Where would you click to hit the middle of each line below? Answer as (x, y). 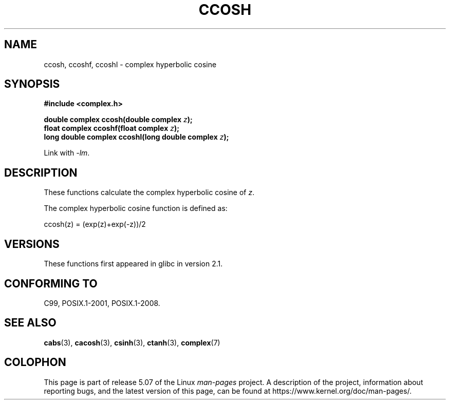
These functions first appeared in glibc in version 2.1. (133, 264)
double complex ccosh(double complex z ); (118, 120)
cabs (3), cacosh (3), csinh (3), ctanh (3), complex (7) (132, 342)
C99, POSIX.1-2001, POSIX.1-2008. (102, 303)
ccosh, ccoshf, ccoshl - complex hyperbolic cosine (130, 64)
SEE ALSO (30, 323)
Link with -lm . (67, 153)
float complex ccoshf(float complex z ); (112, 128)
